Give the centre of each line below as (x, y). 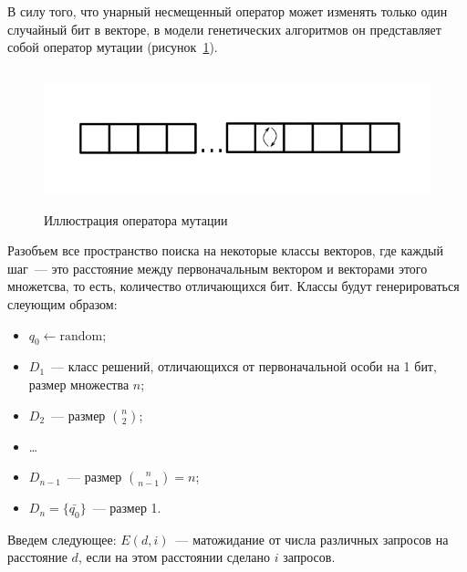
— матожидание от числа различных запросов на (312, 539)
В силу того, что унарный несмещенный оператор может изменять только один (228, 11)
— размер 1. (127, 508)
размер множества (79, 384)
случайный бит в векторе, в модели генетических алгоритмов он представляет (224, 29)
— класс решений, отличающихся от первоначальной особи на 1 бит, (244, 366)
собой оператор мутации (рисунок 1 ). (113, 47)
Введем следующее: (62, 539)
